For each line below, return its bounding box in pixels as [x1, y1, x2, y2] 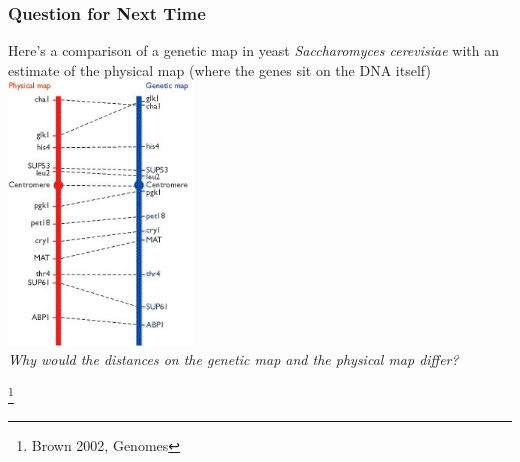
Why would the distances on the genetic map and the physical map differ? [8, 349, 459, 370]
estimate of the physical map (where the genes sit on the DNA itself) [8, 59, 431, 80]
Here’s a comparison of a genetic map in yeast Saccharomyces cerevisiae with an [8, 40, 499, 61]
